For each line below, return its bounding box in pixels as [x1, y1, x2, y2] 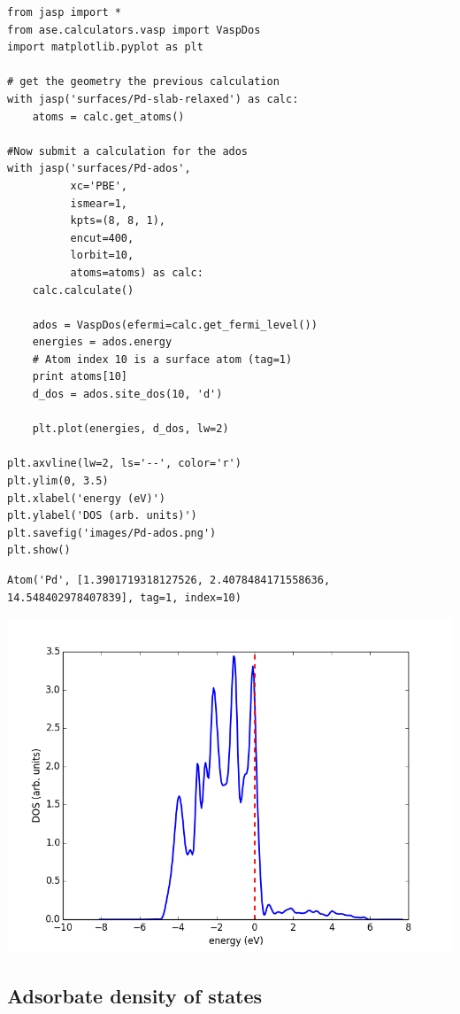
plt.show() [7, 544, 71, 557]
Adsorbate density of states [7, 982, 262, 1010]
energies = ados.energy [32, 336, 172, 349]
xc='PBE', [70, 179, 128, 192]
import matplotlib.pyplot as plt [7, 41, 203, 54]
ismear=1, [70, 197, 128, 210]
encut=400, [70, 231, 134, 244]
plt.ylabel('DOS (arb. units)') [7, 509, 197, 522]
